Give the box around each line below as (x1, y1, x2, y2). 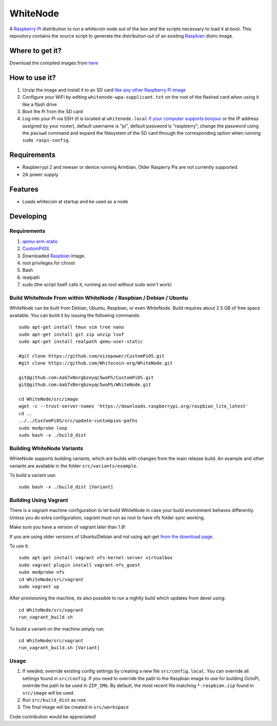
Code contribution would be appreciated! (9, 713, 96, 720)
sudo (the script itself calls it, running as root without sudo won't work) (22, 281, 172, 288)
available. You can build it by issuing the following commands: (9, 312, 141, 318)
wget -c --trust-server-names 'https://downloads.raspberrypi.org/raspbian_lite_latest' (18, 403, 249, 409)
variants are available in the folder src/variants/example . (9, 463, 138, 469)
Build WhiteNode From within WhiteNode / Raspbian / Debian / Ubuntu (9, 294, 188, 301)
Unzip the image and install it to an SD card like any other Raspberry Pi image (22, 86, 186, 93)
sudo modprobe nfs (18, 569, 65, 575)
